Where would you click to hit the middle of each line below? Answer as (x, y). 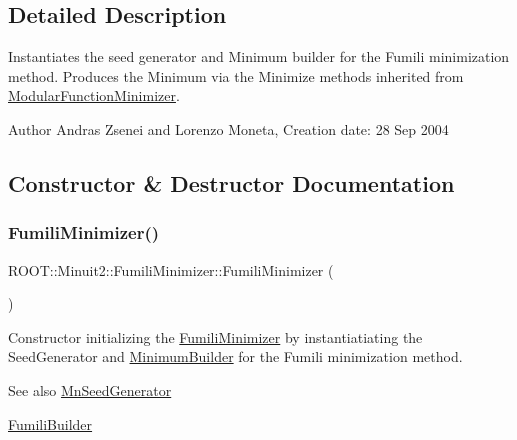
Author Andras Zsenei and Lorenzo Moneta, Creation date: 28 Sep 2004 (228, 128)
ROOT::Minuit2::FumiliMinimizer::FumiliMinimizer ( (171, 269)
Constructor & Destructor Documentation (231, 182)
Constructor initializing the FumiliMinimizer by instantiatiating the (215, 336)
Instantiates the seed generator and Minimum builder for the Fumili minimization (259, 56)
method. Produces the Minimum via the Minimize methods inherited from (236, 75)
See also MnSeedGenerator (90, 389)
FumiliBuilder (50, 423)
